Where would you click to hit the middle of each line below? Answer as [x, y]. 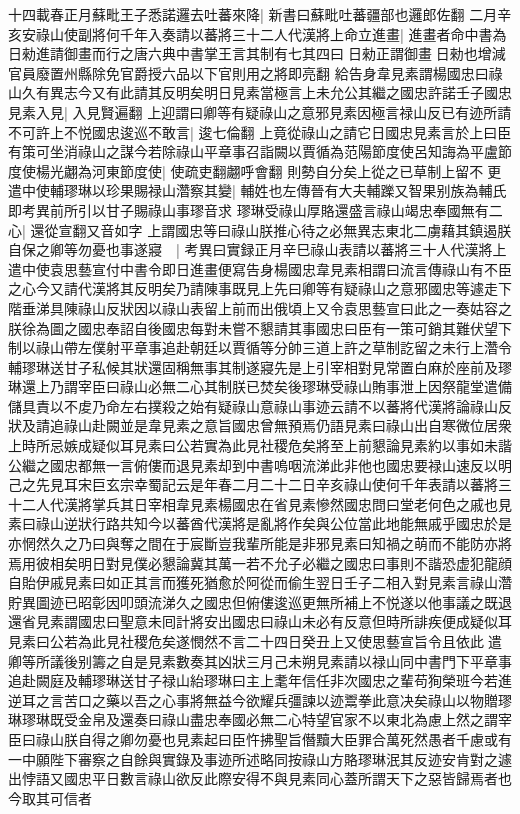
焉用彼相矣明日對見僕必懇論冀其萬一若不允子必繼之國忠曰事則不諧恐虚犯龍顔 [260, 562]
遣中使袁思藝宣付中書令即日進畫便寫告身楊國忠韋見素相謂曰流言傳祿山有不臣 [260, 268]
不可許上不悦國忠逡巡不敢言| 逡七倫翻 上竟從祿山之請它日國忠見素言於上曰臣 [260, 131]
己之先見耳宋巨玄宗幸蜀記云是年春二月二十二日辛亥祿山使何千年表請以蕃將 [253, 484]
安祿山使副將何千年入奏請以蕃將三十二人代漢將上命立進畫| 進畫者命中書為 [264, 33]
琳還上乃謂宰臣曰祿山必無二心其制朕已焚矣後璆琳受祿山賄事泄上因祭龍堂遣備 [260, 386]
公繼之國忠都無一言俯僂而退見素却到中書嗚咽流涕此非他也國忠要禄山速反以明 [260, 464]
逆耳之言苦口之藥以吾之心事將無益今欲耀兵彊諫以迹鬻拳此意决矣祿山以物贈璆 [260, 699]
